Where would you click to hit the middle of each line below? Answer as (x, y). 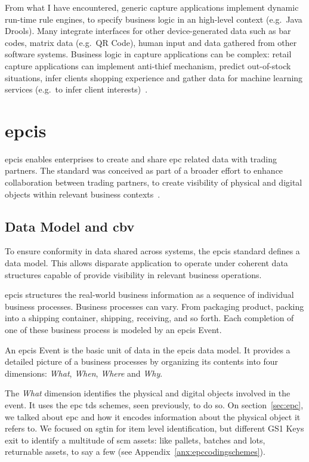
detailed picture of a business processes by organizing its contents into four (142, 361)
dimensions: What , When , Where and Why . (84, 373)
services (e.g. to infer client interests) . (76, 89)
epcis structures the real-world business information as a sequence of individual (149, 295)
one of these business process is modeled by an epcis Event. (113, 330)
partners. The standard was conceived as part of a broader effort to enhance (144, 170)
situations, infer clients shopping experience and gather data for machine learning (154, 77)
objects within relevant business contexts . (83, 194)
